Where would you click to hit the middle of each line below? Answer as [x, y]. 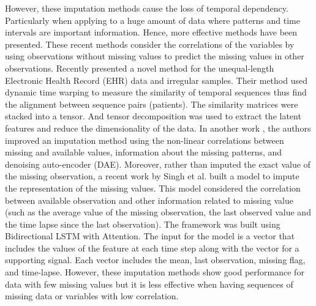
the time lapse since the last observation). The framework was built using [143, 224]
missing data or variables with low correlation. [92, 296]
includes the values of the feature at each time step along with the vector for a [152, 248]
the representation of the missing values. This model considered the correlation [153, 188]
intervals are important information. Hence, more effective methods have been [151, 32]
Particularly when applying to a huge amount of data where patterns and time [152, 20]
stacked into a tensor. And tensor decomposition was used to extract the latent [153, 116]
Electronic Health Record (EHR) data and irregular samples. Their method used [156, 80]
